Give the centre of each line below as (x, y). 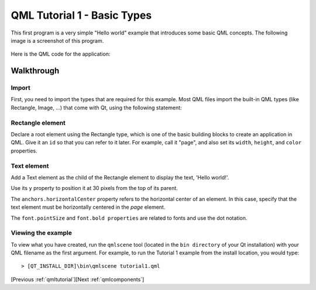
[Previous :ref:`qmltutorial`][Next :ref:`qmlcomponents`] (78, 279)
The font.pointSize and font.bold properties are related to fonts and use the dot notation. (129, 218)
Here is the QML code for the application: (61, 54)
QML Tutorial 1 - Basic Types (81, 15)
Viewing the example (42, 233)
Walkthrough (35, 71)
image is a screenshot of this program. (57, 40)
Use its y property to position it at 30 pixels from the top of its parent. (94, 188)
